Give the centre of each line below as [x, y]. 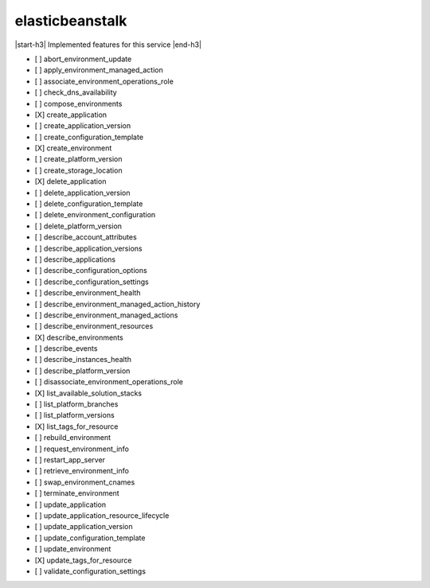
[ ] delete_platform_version [78, 226]
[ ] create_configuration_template [89, 137]
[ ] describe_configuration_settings [92, 282]
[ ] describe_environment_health [88, 293]
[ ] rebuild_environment [73, 438]
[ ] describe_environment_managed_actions [106, 315]
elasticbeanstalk [71, 21]
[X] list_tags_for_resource [76, 426]
